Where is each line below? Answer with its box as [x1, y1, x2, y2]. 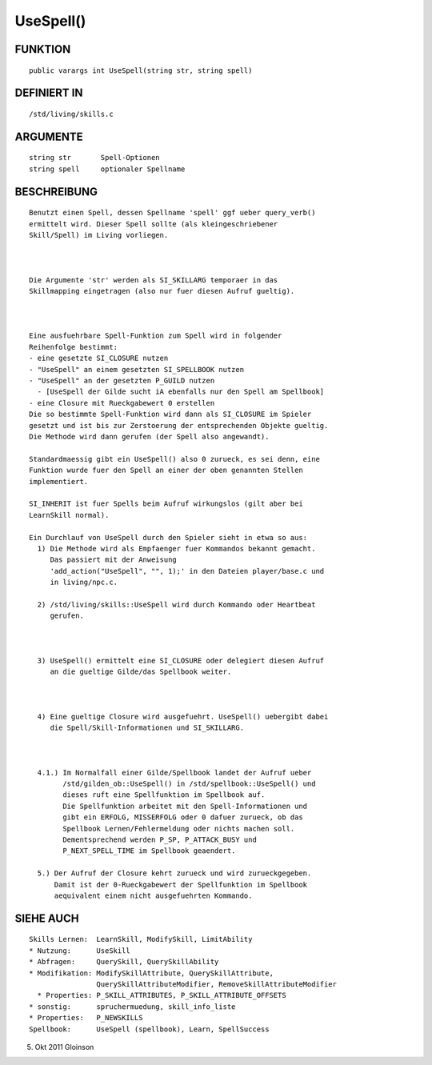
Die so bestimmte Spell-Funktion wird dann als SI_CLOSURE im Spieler [29, 410, 312, 419]
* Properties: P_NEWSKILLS [29, 1013, 143, 1023]
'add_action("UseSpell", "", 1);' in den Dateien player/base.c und [50, 567, 325, 575]
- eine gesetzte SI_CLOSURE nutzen [29, 354, 169, 363]
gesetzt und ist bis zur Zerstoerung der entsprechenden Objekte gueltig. [29, 421, 329, 430]
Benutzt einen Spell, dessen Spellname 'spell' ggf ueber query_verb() [29, 208, 316, 218]
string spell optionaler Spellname [29, 164, 186, 174]
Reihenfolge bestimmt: [29, 342, 118, 351]
